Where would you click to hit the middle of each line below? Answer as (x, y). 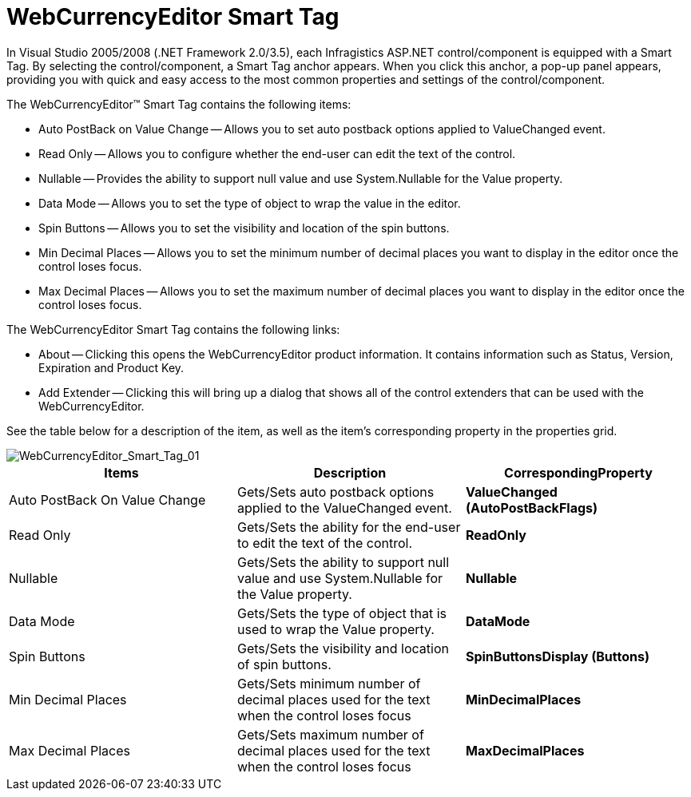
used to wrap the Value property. (336, 629)
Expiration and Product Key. (111, 367)
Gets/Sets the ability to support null (343, 562)
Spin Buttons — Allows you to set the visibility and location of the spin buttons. (244, 228)
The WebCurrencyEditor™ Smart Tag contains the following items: (179, 104)
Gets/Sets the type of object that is (342, 613)
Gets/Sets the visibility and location (343, 648)
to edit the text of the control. (325, 543)
